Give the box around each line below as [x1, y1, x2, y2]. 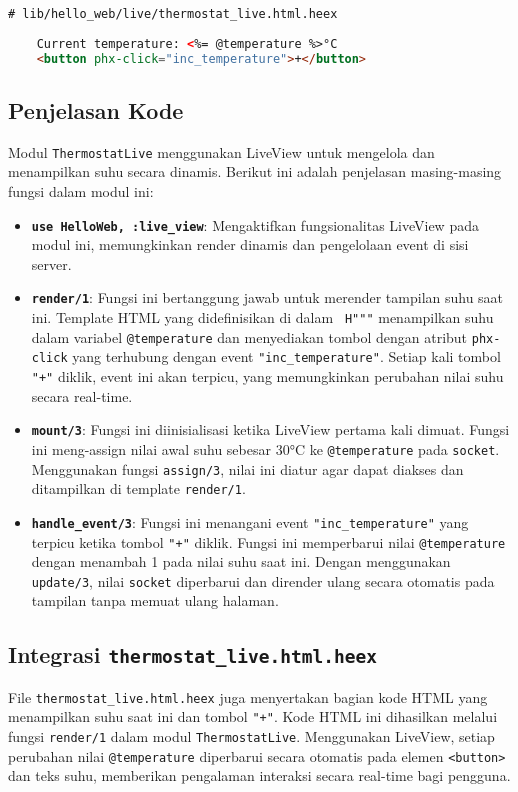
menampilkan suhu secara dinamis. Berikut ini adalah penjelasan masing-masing [8, 161, 502, 182]
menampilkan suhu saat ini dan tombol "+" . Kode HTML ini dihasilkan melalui [8, 706, 498, 727]
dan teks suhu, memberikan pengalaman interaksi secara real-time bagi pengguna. [8, 765, 511, 786]
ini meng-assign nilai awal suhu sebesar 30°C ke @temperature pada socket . [31, 438, 500, 459]
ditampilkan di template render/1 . [31, 478, 246, 499]
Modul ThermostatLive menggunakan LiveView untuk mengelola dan [8, 141, 435, 162]
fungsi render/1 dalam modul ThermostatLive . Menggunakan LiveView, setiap [8, 726, 495, 747]
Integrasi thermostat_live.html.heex [8, 639, 377, 670]
